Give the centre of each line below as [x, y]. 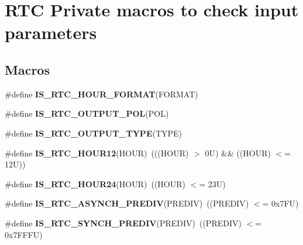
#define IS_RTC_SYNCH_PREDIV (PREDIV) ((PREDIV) [123, 223]
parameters [51, 32]
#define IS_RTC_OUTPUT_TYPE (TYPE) [94, 133]
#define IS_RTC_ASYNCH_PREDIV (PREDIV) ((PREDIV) [127, 203]
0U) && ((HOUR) [238, 153]
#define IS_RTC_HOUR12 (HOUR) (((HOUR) [97, 153]
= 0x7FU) [280, 203]
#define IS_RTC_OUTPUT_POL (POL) [87, 113]
